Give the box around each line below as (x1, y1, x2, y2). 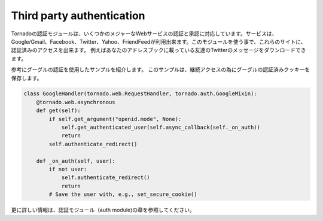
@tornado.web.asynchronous (36, 99, 116, 105)
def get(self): (36, 107, 81, 114)
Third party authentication (11, 9, 146, 22)
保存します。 (11, 74, 42, 81)
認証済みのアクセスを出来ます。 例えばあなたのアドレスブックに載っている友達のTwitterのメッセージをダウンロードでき (11, 47, 306, 54)
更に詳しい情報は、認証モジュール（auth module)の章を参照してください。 (11, 207, 196, 214)
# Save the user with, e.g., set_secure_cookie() (48, 191, 197, 198)
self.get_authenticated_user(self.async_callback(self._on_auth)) (61, 124, 260, 131)
